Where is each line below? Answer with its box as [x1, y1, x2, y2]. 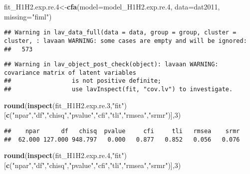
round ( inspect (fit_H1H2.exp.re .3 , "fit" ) [4, 100, 127, 110]
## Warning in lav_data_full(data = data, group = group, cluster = [4, 29, 237, 36]
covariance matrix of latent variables [4, 69, 136, 76]
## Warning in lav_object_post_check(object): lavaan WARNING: [4, 61, 219, 68]
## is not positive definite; [4, 77, 161, 85]
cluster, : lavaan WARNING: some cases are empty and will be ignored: [4, 37, 247, 44]
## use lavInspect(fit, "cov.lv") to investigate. [4, 86, 233, 93]
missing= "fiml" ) [4, 11, 52, 21]
